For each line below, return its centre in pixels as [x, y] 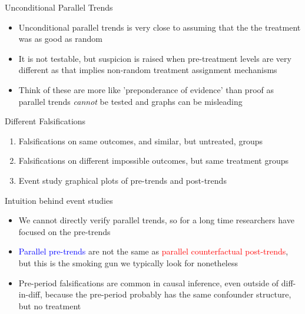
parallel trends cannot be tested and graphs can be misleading [130, 101]
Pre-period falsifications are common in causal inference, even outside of [149, 282]
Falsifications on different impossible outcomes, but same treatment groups [153, 161]
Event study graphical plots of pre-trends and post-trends [122, 180]
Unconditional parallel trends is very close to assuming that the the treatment [160, 27]
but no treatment [50, 305]
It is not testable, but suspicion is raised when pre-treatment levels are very [155, 58]
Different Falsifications [45, 121]
